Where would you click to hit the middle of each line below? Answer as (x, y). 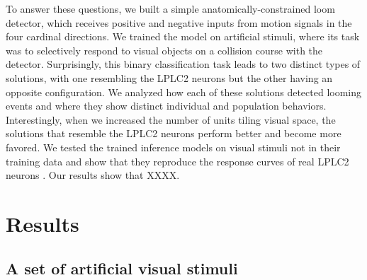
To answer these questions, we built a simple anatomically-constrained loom (170, 8)
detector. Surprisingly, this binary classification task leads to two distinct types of (183, 64)
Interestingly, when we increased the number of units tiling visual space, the (171, 119)
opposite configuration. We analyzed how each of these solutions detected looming (184, 92)
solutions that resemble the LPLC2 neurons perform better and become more (174, 133)
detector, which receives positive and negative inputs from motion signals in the (179, 22)
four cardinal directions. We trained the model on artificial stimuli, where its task (183, 36)
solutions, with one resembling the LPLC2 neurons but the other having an (169, 77)
